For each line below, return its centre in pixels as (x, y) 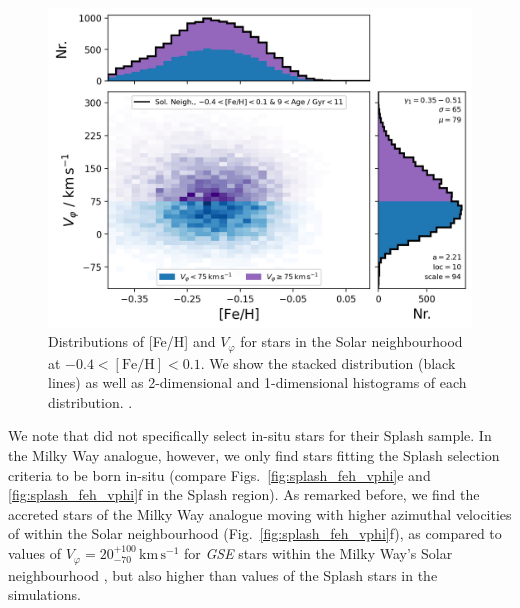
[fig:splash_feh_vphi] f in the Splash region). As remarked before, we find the (244, 494)
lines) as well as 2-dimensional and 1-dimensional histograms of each (257, 382)
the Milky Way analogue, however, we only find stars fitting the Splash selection (254, 455)
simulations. (44, 594)
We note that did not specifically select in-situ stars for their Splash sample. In (250, 435)
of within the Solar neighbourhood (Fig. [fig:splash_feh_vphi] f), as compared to (255, 533)
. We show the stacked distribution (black (328, 362)
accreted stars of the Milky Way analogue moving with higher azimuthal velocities (260, 513)
